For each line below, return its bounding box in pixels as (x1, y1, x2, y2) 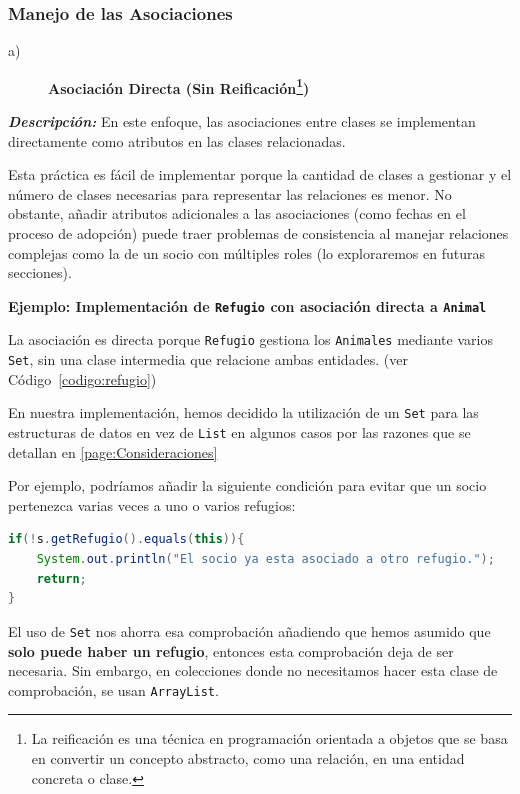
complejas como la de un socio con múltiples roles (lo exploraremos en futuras (8, 242, 485, 263)
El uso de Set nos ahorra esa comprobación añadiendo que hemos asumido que (8, 620, 491, 641)
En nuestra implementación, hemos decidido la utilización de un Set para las (8, 402, 479, 423)
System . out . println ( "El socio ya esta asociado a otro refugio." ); (36, 552, 495, 567)
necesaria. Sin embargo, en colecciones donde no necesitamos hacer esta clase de (8, 660, 498, 681)
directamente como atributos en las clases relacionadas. (8, 130, 346, 151)
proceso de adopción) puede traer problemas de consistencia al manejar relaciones (8, 223, 509, 244)
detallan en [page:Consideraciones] (8, 441, 218, 462)
